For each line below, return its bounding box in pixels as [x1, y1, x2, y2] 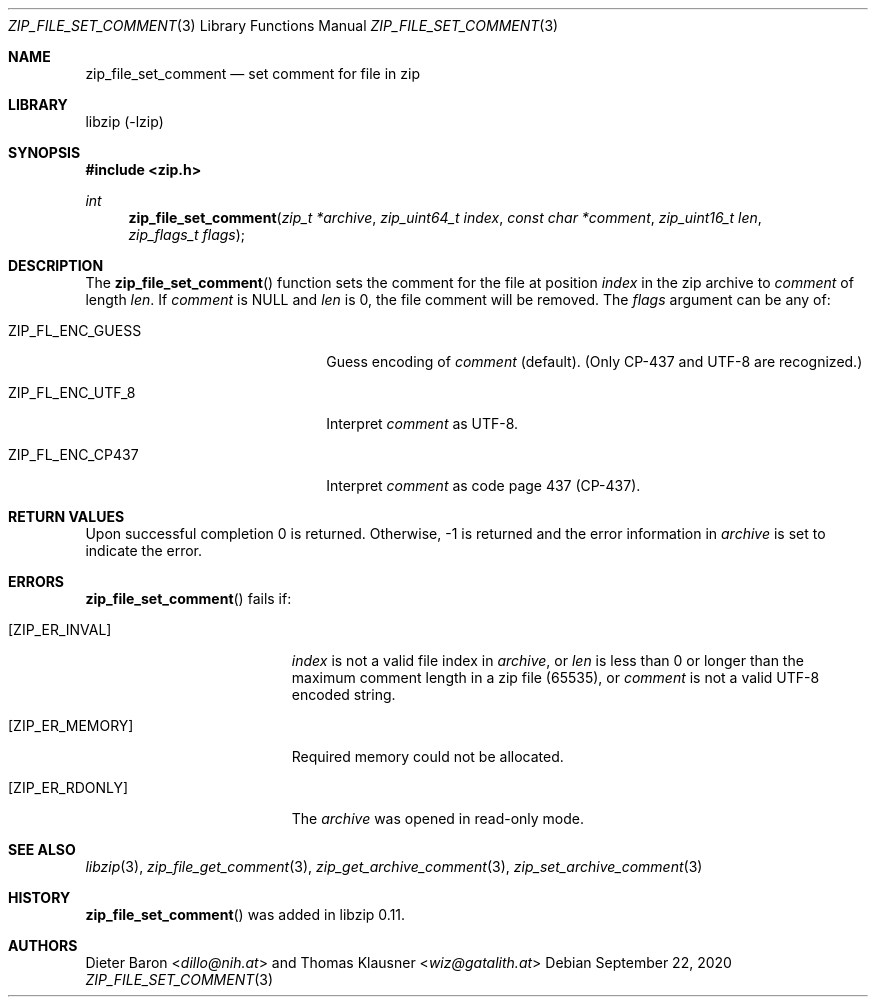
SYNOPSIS [8, 144, 81, 161]
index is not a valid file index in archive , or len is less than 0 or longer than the [291, 652, 804, 669]
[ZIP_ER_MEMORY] [8, 717, 134, 734]
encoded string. [291, 686, 396, 703]
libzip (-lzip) [85, 113, 164, 130]
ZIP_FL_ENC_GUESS [8, 322, 142, 339]
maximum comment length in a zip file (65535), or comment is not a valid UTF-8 [291, 669, 820, 686]
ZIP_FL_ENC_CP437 [8, 446, 139, 463]
